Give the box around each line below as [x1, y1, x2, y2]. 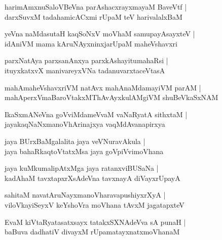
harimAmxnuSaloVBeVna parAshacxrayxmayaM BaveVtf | [5, 2, 187, 12]
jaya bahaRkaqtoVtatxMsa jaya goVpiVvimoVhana [5, 146, 164, 156]
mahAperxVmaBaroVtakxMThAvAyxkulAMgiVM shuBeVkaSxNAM [5, 92, 218, 103]
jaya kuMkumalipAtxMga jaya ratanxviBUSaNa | [5, 163, 159, 173]
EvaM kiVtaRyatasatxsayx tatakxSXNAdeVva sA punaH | [5, 216, 186, 227]
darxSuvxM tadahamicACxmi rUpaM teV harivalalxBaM [5, 11, 182, 22]
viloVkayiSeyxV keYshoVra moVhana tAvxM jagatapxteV [5, 199, 184, 210]
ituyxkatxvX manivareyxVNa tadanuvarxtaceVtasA [5, 65, 165, 75]
